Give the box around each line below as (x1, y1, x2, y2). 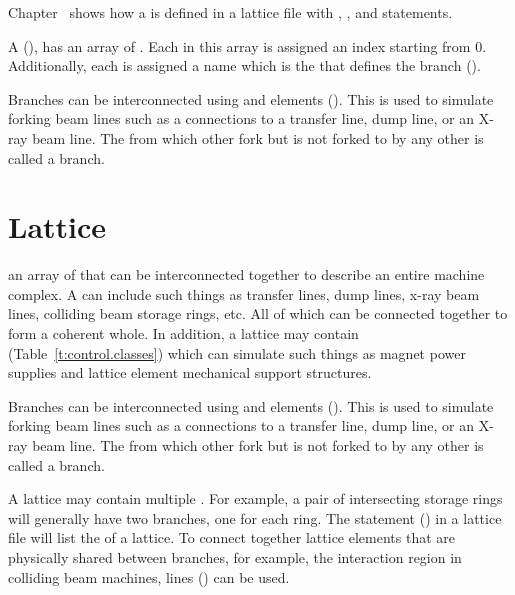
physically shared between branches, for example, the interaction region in (8, 547, 462, 567)
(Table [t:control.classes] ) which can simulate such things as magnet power (8, 342, 466, 363)
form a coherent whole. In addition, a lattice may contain (8, 323, 359, 344)
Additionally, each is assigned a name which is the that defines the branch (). (8, 55, 481, 76)
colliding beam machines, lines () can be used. (8, 566, 290, 587)
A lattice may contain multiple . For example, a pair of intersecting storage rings (8, 488, 503, 509)
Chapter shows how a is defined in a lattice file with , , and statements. (8, 2, 453, 22)
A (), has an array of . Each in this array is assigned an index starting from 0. (8, 35, 487, 56)
